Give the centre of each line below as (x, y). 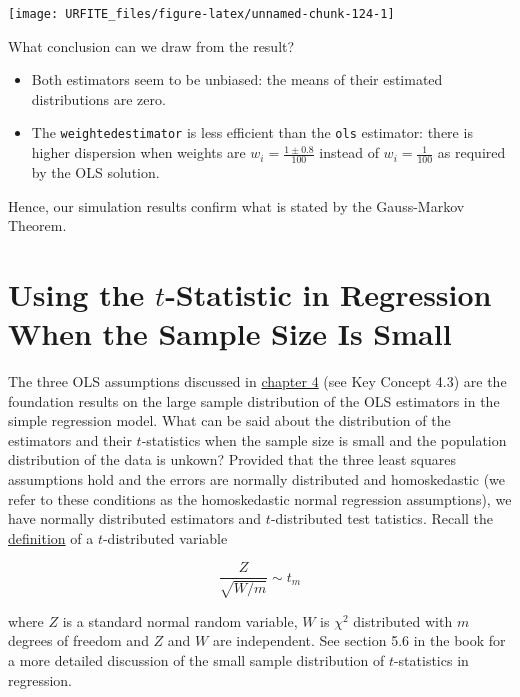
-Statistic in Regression (328, 293)
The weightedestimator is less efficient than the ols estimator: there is (252, 132)
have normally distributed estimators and (135, 518)
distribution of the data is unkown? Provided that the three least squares (232, 459)
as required (471, 152)
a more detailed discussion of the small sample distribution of (196, 660)
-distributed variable (165, 537)
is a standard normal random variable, (180, 620)
